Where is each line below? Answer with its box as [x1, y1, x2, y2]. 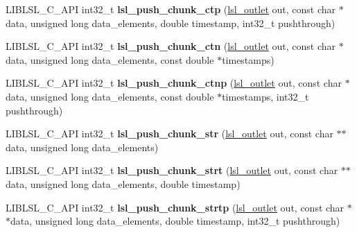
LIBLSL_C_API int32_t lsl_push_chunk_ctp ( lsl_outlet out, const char [6, 2, 336, 16]
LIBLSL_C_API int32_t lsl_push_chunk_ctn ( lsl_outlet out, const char [6, 39, 336, 53]
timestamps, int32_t [222, 89, 309, 103]
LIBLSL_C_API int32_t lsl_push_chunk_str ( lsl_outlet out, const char [6, 126, 333, 141]
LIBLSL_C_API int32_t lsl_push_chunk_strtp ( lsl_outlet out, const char [6, 200, 345, 214]
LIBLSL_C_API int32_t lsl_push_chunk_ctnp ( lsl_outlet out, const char [6, 76, 342, 90]
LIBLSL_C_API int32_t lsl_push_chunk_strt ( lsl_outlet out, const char [6, 163, 338, 178]
